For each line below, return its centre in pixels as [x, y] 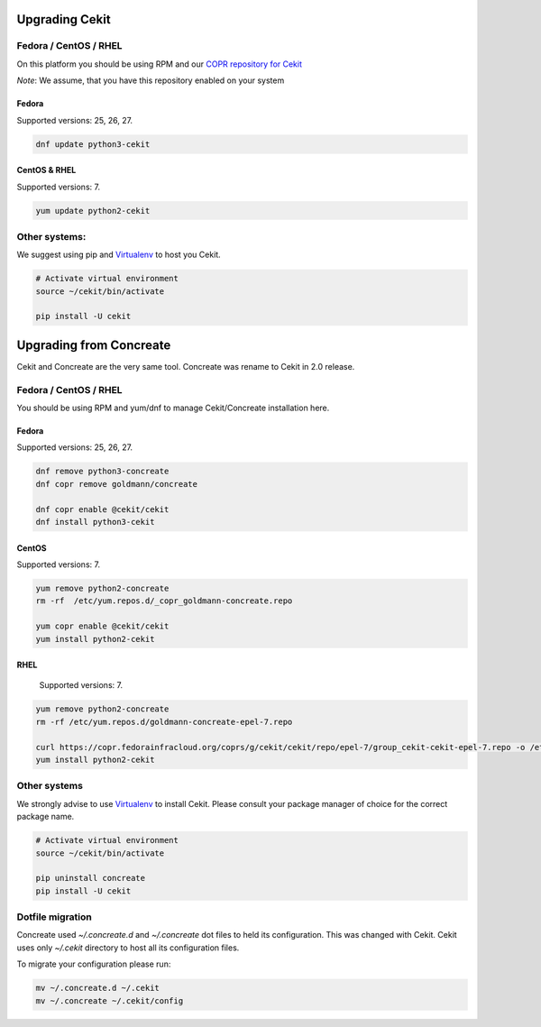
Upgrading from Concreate [94, 345]
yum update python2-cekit [93, 211]
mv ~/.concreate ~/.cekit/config [110, 1000]
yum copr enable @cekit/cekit [102, 626]
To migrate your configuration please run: [94, 964]
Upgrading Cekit [64, 19]
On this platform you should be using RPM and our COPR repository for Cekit [159, 64]
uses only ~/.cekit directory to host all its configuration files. [128, 948]
